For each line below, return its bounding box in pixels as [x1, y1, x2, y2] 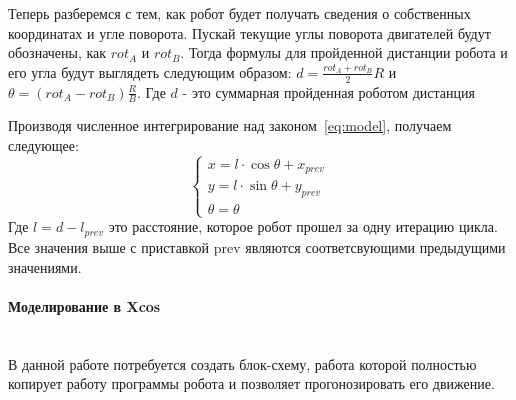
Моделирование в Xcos [8, 295, 161, 316]
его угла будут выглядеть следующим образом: [8, 61, 292, 82]
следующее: [8, 135, 79, 156]
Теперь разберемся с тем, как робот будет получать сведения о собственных [8, 3, 471, 23]
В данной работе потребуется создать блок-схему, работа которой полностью [8, 353, 477, 374]
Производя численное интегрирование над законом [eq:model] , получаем [8, 115, 452, 136]
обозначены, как [8, 42, 107, 63]
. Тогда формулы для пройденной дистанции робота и [180, 42, 508, 63]
